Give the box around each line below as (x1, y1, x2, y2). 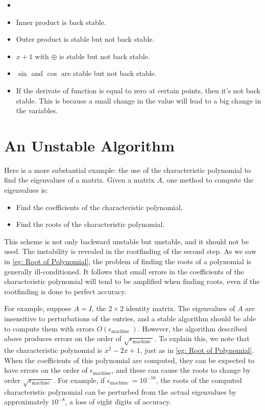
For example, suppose (4, 303, 71, 314)
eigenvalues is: (4, 185, 48, 195)
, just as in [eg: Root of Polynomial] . (140, 344, 254, 355)
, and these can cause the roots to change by (111, 365, 251, 375)
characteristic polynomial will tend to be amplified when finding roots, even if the (4, 276, 260, 287)
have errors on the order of (4, 365, 88, 375)
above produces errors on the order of (4, 333, 122, 344)
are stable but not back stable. (61, 68, 157, 79)
